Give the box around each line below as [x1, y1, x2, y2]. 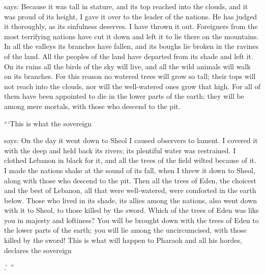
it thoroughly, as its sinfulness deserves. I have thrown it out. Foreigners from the [4, 21, 258, 32]
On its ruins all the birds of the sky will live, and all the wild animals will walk [4, 61, 251, 71]
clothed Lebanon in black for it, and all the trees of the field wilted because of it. [4, 155, 256, 166]
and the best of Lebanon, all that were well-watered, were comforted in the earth [4, 185, 256, 196]
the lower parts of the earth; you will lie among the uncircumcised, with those [4, 225, 247, 235]
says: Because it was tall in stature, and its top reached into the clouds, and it [4, 1, 248, 11]
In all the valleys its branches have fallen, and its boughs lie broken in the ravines [4, 41, 259, 51]
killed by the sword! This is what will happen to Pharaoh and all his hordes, [4, 235, 242, 245]
